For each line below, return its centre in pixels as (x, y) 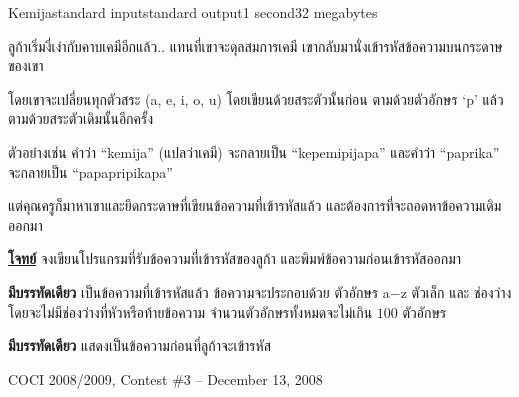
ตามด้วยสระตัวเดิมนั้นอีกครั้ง (81, 118)
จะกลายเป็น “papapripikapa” (90, 171)
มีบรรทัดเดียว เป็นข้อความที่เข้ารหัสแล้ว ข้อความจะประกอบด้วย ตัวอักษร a (199, 291)
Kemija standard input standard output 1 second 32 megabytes (193, 12)
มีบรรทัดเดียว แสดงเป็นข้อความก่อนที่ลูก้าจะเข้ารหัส (139, 345)
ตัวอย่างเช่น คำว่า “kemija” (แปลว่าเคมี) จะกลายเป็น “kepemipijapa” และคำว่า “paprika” (254, 151)
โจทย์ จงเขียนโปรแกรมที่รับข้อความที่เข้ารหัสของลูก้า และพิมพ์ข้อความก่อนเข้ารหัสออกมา (235, 258)
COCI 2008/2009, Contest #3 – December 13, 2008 (165, 378)
